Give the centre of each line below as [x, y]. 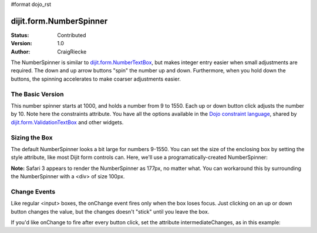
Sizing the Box [32, 137]
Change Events [33, 191]
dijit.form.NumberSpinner [59, 21]
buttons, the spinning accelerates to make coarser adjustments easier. [96, 79]
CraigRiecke [72, 51]
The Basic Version [37, 94]
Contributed [72, 35]
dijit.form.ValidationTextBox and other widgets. [67, 122]
